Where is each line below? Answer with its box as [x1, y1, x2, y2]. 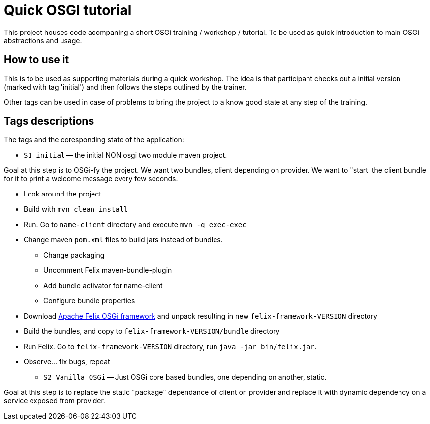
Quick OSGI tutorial [4, 2, 132, 19]
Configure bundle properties [43, 296, 135, 305]
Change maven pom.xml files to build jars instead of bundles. [24, 235, 223, 244]
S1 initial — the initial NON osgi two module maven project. [24, 151, 227, 160]
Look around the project [24, 190, 101, 198]
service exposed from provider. [4, 396, 105, 405]
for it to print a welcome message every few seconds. [4, 174, 178, 183]
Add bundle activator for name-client [43, 281, 163, 290]
